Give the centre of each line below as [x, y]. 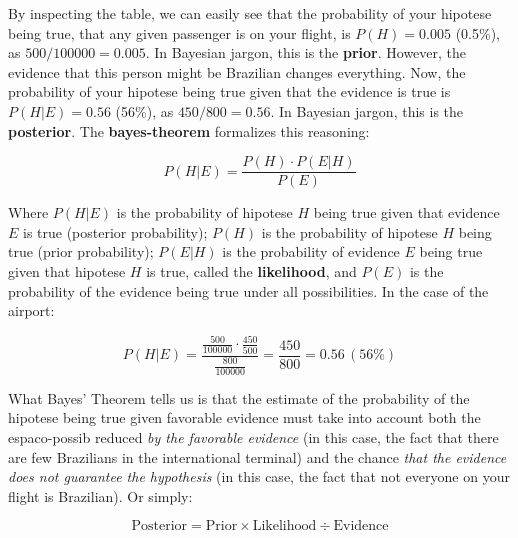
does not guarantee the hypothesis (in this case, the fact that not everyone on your [259, 476]
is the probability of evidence [311, 251]
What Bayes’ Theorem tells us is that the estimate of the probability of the [239, 397]
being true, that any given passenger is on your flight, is [179, 32]
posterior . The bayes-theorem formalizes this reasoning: [189, 130]
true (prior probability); [81, 251]
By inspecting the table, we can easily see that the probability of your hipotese [250, 13]
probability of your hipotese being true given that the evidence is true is [229, 91]
